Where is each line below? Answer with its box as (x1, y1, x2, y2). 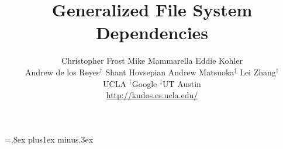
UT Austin (163, 77, 201, 89)
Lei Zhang (240, 65, 276, 78)
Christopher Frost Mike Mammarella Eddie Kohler (61, 54, 243, 67)
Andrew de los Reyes (25, 65, 100, 78)
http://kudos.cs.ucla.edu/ (106, 89, 198, 101)
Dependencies (95, 20, 209, 44)
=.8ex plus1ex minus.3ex (5, 133, 94, 145)
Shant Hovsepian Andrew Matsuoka (105, 65, 234, 78)
